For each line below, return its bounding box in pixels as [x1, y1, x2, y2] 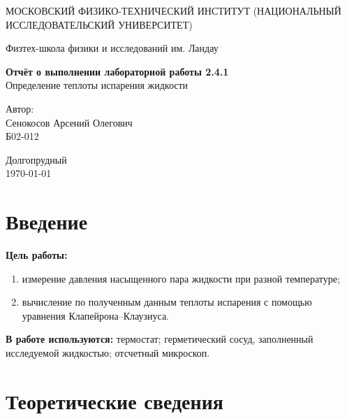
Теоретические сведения [6, 386, 223, 415]
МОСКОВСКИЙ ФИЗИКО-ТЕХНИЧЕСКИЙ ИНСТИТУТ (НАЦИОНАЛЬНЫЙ [6, 3, 341, 17]
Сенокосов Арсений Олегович [6, 115, 133, 129]
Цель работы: [6, 248, 68, 262]
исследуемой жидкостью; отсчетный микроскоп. [6, 346, 210, 360]
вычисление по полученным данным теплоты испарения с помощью [22, 294, 312, 309]
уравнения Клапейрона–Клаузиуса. [22, 308, 170, 322]
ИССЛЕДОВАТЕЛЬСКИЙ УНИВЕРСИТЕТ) [6, 17, 193, 31]
